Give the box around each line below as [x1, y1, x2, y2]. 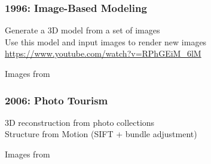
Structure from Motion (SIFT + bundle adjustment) [5, 128, 197, 140]
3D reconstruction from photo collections [5, 116, 155, 128]
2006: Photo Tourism [5, 92, 108, 107]
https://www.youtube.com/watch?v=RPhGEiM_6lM [5, 47, 201, 60]
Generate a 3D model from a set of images [5, 24, 160, 36]
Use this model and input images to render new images [5, 35, 207, 48]
